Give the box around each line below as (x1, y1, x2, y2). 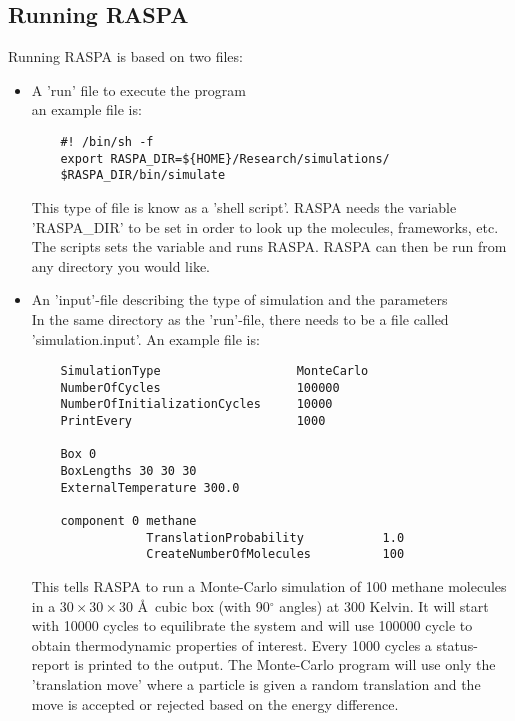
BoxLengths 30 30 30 (60, 464, 197, 479)
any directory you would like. (31, 255, 211, 276)
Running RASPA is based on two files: (8, 46, 243, 67)
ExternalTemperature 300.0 (60, 480, 240, 495)
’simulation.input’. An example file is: (31, 328, 260, 349)
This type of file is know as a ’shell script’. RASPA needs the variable (31, 196, 457, 217)
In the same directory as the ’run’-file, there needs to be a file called (31, 308, 449, 329)
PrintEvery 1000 (60, 414, 326, 429)
